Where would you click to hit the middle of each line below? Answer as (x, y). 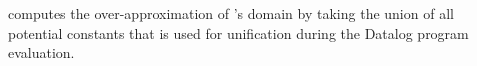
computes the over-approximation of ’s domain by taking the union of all (231, 13)
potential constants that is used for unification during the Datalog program (238, 32)
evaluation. (41, 52)
